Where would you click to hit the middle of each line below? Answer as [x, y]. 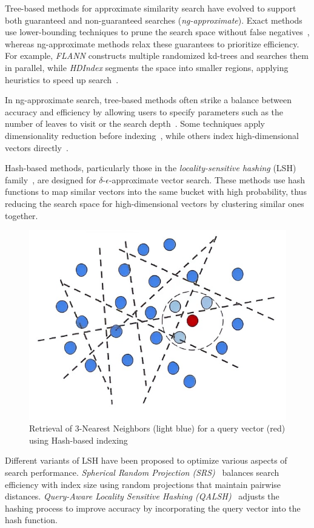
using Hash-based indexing [78, 440]
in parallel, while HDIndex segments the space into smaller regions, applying [147, 67]
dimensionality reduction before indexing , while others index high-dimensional [152, 135]
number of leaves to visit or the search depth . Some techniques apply [135, 124]
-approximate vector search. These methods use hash [207, 179]
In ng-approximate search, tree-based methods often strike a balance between [148, 100]
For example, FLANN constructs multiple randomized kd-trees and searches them [157, 56]
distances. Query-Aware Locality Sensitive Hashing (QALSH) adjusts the [142, 496]
